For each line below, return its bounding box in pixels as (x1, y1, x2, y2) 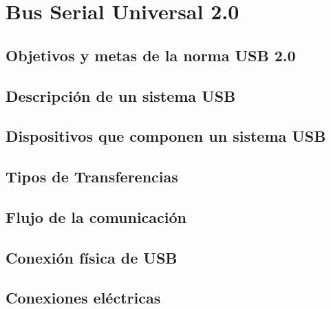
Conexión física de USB (6, 246, 178, 268)
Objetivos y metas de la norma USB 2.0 (6, 44, 296, 65)
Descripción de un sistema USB (6, 85, 236, 106)
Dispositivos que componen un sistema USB (6, 125, 326, 147)
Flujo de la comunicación (6, 206, 187, 227)
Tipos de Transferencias (6, 166, 178, 187)
